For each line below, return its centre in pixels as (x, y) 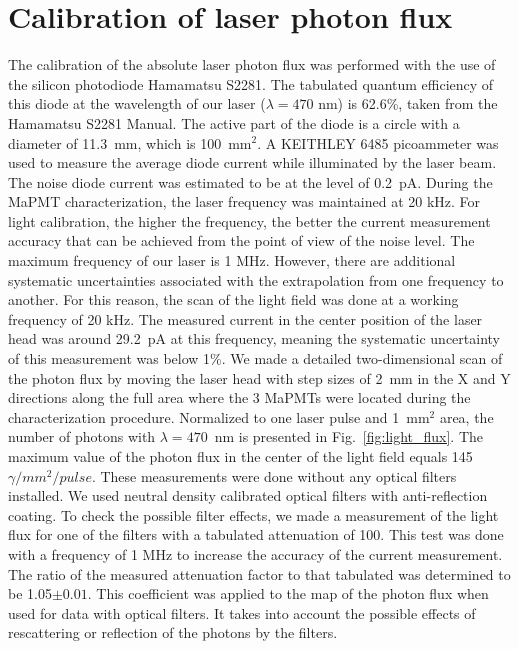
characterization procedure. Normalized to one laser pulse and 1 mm (219, 416)
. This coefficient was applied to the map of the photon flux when (288, 593)
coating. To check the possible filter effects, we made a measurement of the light (253, 514)
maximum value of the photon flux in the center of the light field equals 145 (240, 456)
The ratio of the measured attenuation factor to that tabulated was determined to (259, 573)
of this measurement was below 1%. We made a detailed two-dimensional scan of (255, 358)
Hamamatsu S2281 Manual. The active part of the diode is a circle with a (234, 122)
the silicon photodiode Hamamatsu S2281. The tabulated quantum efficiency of (251, 83)
